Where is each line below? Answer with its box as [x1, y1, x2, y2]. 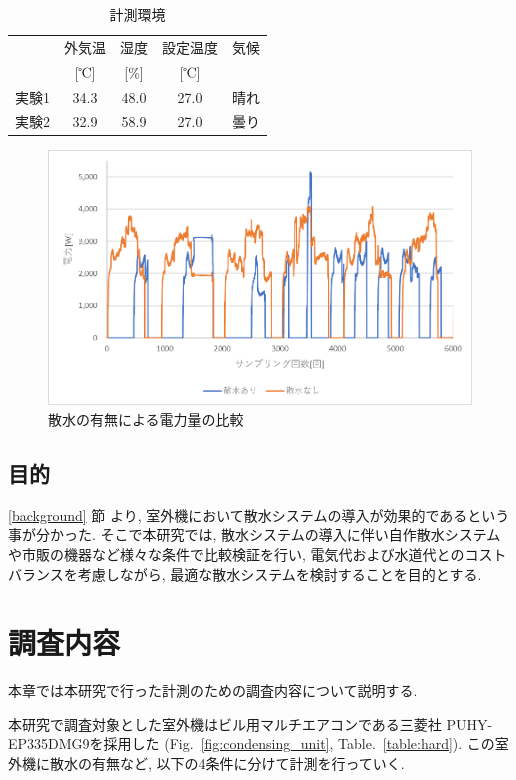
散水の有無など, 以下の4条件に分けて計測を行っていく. [49, 753, 405, 774]
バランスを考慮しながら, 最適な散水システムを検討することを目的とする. [8, 563, 482, 584]
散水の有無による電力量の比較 [48, 408, 244, 429]
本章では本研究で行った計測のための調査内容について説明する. [8, 680, 418, 701]
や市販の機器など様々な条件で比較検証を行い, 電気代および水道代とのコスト [8, 543, 507, 564]
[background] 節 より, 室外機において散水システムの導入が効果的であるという [8, 504, 510, 525]
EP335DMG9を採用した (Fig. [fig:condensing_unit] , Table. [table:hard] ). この [8, 733, 495, 754]
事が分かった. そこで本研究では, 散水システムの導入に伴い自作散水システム [8, 524, 501, 545]
